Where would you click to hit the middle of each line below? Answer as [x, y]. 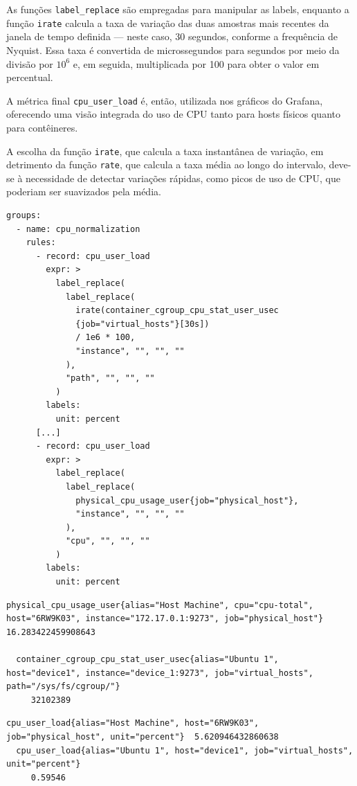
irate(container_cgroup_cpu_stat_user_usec [177, 311]
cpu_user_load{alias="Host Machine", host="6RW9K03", [133, 723]
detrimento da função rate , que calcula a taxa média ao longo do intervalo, [166, 164]
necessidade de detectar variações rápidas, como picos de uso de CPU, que [183, 178]
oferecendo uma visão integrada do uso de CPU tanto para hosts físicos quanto [173, 114]
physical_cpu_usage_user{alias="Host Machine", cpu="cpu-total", [160, 605]
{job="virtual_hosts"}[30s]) [143, 324]
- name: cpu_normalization [78, 229]
